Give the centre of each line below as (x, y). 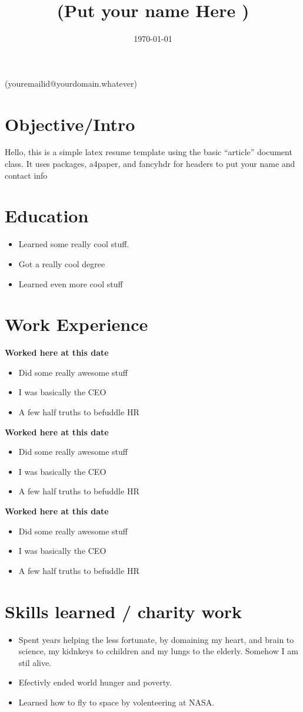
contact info (26, 175)
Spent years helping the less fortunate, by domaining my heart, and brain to (156, 639)
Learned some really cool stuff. (74, 244)
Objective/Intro (70, 124)
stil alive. (35, 662)
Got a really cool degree (62, 263)
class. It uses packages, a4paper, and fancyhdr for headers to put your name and (150, 164)
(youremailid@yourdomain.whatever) (71, 83)
